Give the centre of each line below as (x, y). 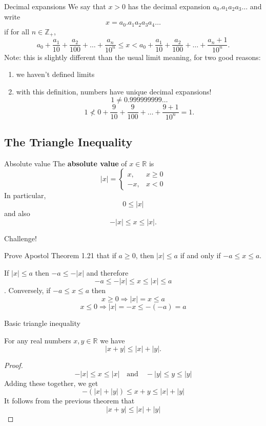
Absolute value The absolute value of (66, 163)
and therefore (107, 272)
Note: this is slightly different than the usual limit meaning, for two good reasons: (132, 57)
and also (17, 213)
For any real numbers (38, 340)
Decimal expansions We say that (55, 6)
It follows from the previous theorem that (69, 401)
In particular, (25, 195)
